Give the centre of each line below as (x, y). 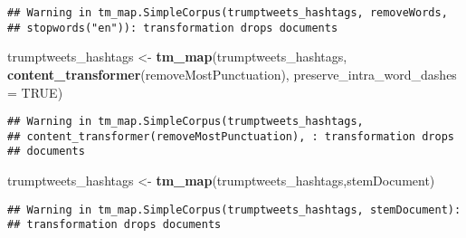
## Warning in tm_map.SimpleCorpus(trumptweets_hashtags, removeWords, (228, 13)
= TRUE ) (35, 92)
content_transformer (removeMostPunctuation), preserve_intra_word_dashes (232, 74)
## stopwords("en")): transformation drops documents (173, 28)
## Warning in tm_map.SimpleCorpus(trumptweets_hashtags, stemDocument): (234, 209)
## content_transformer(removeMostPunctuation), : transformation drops (231, 136)
